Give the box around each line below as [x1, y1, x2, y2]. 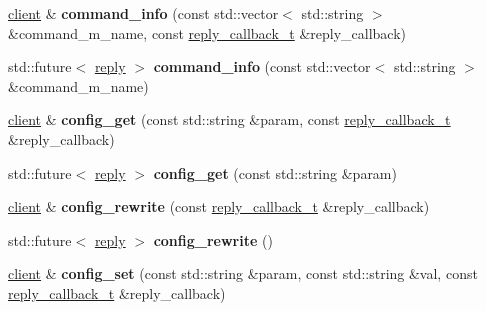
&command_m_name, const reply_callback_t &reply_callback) [8, 22, 407, 43]
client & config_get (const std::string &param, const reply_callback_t [8, 109, 451, 130]
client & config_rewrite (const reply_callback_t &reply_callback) [8, 196, 430, 217]
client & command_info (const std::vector [8, 3, 279, 23]
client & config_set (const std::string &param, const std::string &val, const [8, 263, 478, 284]
